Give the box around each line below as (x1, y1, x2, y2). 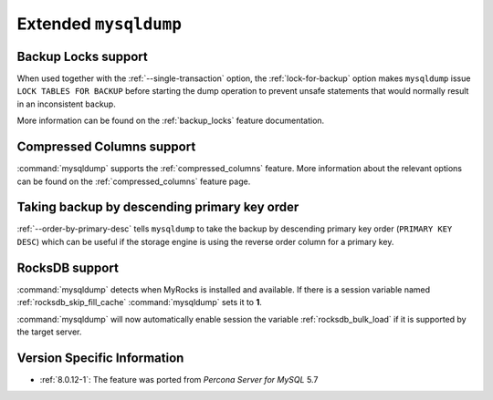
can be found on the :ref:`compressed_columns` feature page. (16, 176, 251, 187)
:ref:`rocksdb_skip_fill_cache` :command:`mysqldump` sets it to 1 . (16, 297, 262, 308)
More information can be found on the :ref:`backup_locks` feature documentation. (16, 115, 325, 127)
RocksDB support (16, 260, 119, 275)
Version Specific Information (16, 350, 184, 365)
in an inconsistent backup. (16, 98, 116, 109)
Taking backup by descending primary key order (16, 200, 299, 215)
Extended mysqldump (16, 14, 183, 34)
